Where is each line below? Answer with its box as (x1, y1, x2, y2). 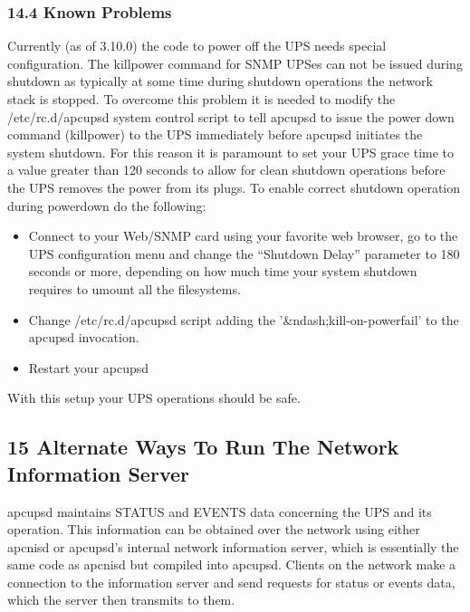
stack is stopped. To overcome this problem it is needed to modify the (7, 90, 396, 108)
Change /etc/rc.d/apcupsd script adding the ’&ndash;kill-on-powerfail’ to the (28, 310, 459, 329)
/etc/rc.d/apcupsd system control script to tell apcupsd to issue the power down (7, 107, 455, 126)
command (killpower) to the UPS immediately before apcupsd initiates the (7, 125, 423, 144)
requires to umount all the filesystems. (28, 279, 241, 298)
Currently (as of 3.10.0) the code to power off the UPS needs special (7, 36, 387, 55)
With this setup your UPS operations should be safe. (7, 388, 301, 407)
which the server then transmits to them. (7, 590, 235, 609)
